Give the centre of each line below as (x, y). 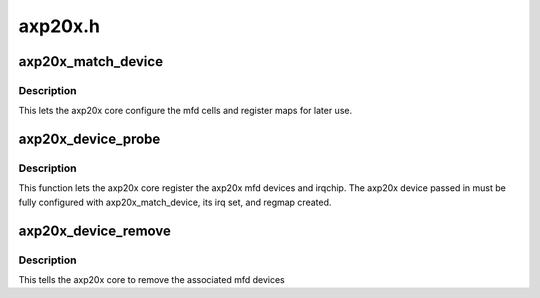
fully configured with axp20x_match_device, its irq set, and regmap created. (175, 202)
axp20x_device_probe (89, 139)
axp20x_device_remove (95, 230)
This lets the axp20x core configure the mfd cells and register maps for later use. (185, 111)
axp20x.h (59, 26)
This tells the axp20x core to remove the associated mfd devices (151, 280)
